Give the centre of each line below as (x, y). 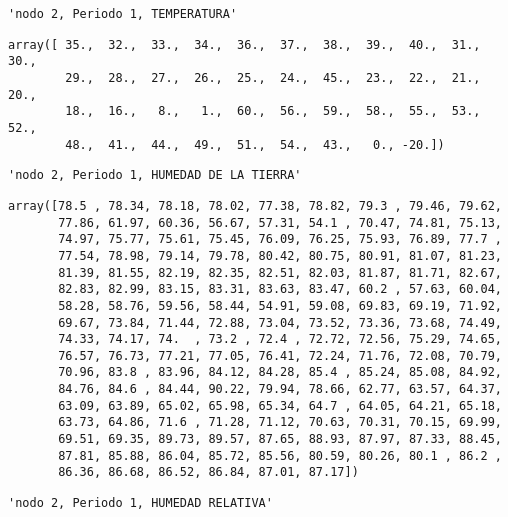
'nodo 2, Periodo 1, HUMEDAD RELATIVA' (140, 503)
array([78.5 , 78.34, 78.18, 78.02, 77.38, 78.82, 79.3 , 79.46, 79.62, (255, 205)
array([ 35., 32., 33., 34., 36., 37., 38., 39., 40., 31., (244, 44)
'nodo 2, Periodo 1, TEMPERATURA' (123, 14)
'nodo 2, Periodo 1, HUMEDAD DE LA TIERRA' (155, 175)
